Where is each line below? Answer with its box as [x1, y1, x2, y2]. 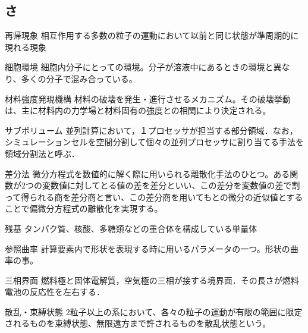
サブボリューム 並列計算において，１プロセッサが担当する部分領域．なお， [5, 124, 298, 136]
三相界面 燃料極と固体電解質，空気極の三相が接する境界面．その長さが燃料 [5, 274, 299, 286]
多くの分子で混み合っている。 [21, 72, 137, 84]
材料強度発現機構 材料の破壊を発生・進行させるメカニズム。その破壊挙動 [5, 92, 291, 105]
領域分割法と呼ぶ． [5, 147, 80, 159]
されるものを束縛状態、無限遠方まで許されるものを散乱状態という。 [5, 317, 271, 329]
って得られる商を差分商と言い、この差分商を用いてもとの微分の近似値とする [5, 190, 303, 203]
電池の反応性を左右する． [5, 285, 105, 298]
